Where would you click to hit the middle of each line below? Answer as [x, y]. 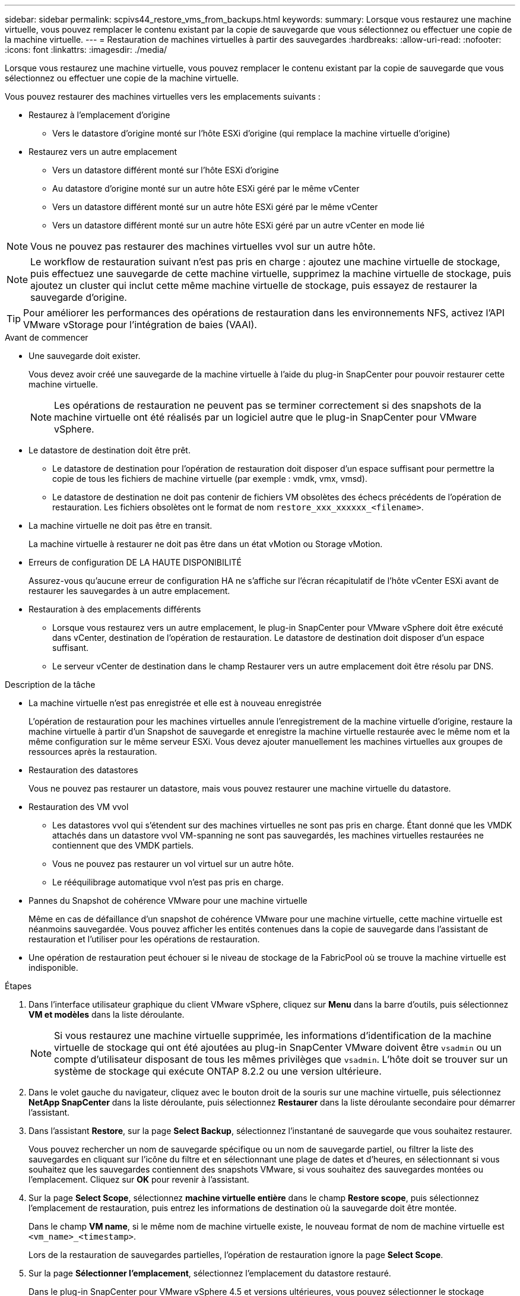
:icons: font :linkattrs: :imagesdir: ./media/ [86, 50]
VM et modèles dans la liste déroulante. [107, 1014]
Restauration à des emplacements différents [115, 609]
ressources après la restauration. [93, 752]
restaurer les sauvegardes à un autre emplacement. [129, 591]
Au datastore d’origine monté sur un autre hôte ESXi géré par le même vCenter [206, 188]
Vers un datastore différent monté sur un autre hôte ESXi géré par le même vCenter [215, 207]
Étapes [18, 986]
